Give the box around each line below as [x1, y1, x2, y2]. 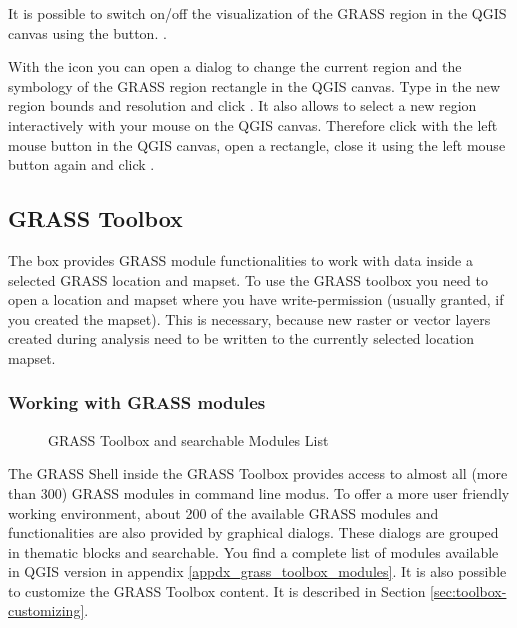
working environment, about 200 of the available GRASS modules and [8, 502, 439, 523]
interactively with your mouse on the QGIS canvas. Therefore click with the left [8, 114, 498, 135]
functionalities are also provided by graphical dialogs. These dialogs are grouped [8, 522, 499, 543]
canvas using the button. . [8, 22, 167, 43]
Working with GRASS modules [8, 390, 266, 415]
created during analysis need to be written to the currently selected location [8, 328, 474, 349]
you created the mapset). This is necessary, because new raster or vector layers [8, 308, 491, 329]
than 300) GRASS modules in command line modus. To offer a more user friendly [8, 482, 510, 503]
